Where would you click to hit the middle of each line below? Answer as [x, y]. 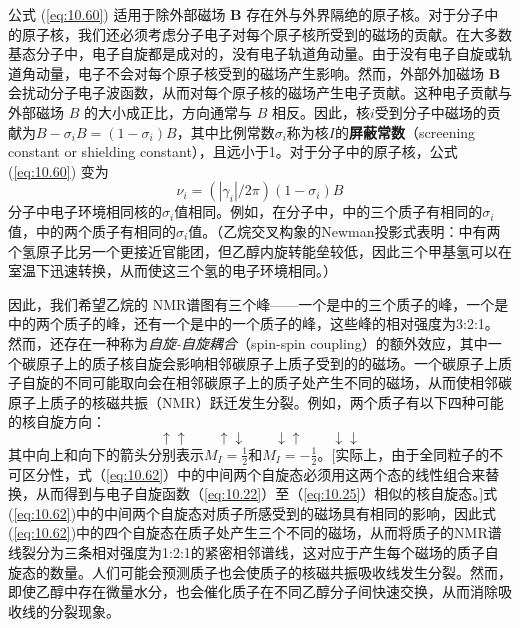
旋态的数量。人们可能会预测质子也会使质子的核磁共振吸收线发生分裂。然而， [260, 571]
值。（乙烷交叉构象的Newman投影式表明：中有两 [344, 230]
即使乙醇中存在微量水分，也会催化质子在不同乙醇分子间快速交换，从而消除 [253, 591]
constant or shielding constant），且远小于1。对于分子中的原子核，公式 [233, 151]
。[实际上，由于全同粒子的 [403, 453]
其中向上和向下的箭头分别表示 [106, 453]
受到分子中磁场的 [430, 111]
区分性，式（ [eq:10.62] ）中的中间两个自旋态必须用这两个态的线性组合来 [253, 473]
